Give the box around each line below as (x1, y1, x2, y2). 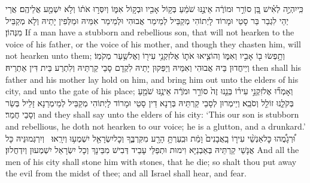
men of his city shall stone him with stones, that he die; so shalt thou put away (5, 155, 297, 167)
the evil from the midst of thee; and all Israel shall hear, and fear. (5, 167, 247, 179)
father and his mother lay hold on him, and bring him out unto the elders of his (5, 73, 299, 85)
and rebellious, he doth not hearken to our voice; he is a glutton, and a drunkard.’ (5, 119, 306, 132)
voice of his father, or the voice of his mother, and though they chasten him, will (5, 37, 301, 50)
